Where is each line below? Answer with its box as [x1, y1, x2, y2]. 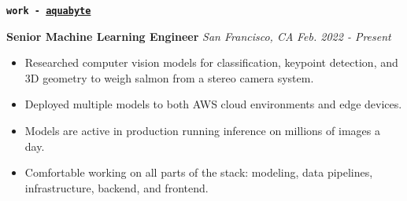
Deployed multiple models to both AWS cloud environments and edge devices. [24, 96, 402, 112]
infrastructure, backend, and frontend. [24, 179, 209, 196]
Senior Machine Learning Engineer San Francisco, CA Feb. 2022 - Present [6, 27, 391, 44]
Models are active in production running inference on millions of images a [24, 122, 380, 139]
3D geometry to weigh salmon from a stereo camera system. [24, 69, 314, 86]
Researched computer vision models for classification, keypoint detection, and [24, 54, 398, 71]
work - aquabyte [6, 5, 91, 16]
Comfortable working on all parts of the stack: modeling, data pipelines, [24, 164, 373, 181]
